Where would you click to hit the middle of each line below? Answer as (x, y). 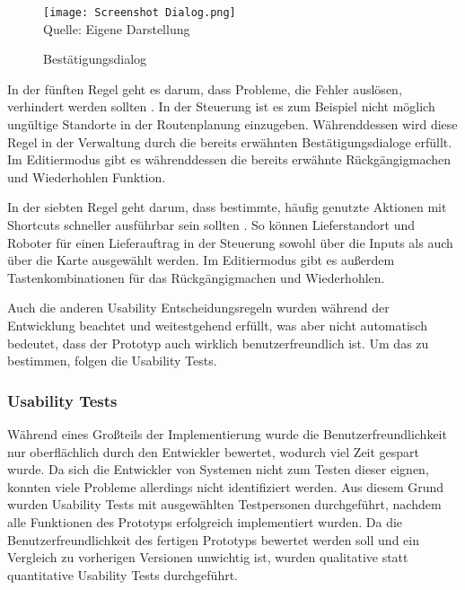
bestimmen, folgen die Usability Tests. (112, 361)
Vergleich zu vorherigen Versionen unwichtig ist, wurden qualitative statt (208, 557)
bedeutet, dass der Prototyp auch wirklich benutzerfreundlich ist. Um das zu (218, 343)
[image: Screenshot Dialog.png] (140, 13)
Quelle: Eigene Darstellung (117, 28)
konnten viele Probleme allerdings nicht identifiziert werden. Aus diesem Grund (226, 486)
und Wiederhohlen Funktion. (87, 176)
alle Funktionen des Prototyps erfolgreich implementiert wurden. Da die (205, 521)
